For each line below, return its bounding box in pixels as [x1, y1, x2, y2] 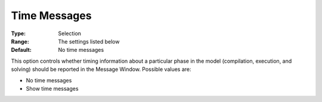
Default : [11, 47, 32, 54]
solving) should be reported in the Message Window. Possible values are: [11, 66, 191, 73]
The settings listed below [58, 38, 120, 45]
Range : [11, 38, 29, 45]
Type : [11, 30, 26, 37]
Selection [58, 30, 82, 37]
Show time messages [26, 85, 79, 92]
